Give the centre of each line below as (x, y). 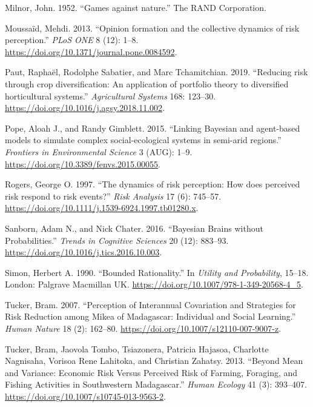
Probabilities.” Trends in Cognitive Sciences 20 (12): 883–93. (117, 240)
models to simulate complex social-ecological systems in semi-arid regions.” (143, 140)
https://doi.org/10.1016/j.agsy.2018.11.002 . (85, 108)
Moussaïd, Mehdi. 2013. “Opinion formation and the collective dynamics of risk (152, 28)
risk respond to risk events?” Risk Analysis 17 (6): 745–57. (113, 196)
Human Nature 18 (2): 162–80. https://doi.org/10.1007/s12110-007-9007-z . (143, 328)
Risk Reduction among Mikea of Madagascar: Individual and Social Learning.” (150, 316)
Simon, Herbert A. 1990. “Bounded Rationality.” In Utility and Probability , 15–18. (157, 272)
